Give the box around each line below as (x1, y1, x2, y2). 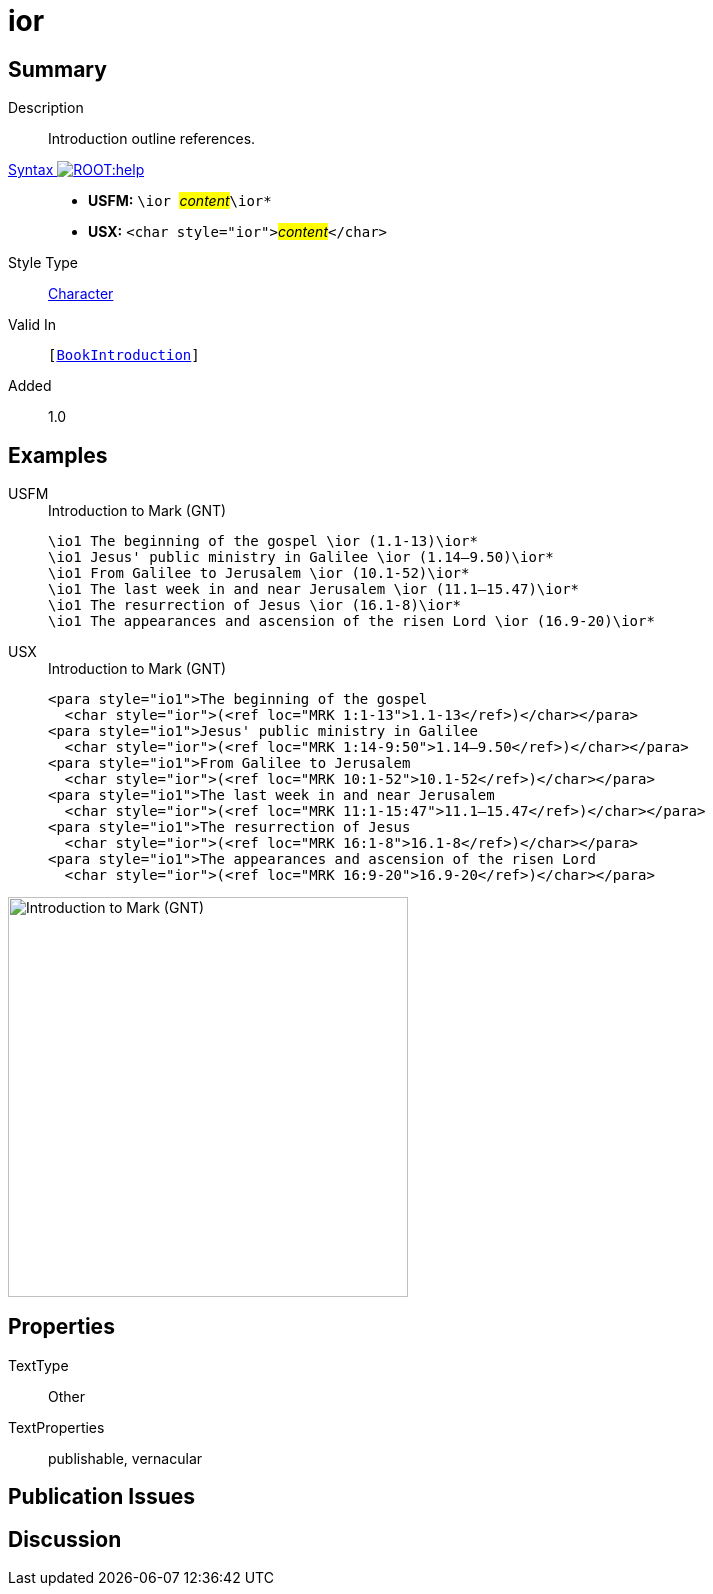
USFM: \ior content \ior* (88, 192, 272, 210)
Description (8, 99, 84, 117)
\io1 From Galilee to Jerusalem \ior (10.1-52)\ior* (48, 565, 470, 582)
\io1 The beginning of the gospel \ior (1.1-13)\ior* (48, 533, 478, 550)
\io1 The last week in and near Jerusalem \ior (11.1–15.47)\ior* (48, 581, 580, 598)
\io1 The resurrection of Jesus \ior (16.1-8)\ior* (48, 597, 462, 614)
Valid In (8, 316, 57, 334)
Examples (8, 442, 108, 468)
